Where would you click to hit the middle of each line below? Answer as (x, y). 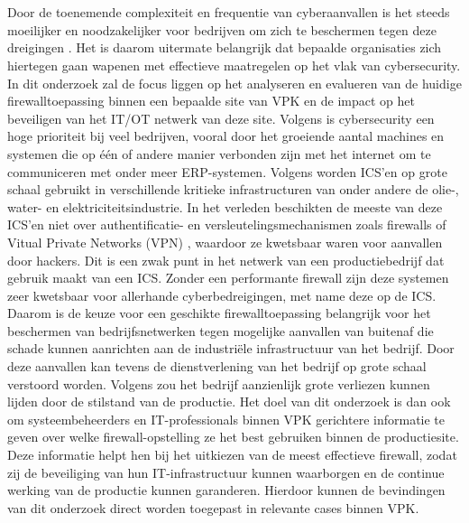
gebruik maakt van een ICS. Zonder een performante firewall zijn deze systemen (228, 278)
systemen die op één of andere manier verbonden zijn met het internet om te (219, 153)
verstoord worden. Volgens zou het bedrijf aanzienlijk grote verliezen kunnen (219, 383)
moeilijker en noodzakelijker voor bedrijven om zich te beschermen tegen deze (222, 29)
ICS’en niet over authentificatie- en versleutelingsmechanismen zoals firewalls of (227, 224)
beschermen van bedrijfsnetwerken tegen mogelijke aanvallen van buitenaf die (221, 330)
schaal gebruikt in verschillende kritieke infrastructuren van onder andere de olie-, (233, 189)
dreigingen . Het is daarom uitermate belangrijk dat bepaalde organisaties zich (225, 47)
